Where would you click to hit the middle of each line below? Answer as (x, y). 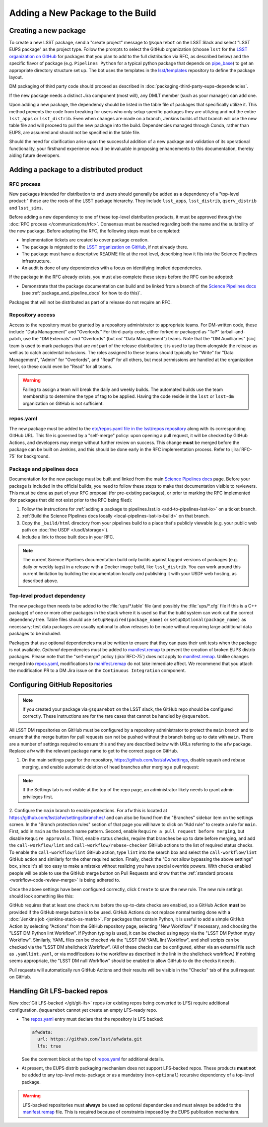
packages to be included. (35, 634)
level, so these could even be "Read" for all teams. (61, 367)
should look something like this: (41, 896)
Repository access (32, 315)
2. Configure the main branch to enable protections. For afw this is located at (88, 811)
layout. (16, 77)
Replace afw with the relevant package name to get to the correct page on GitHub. (94, 751)
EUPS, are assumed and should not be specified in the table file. (75, 132)
